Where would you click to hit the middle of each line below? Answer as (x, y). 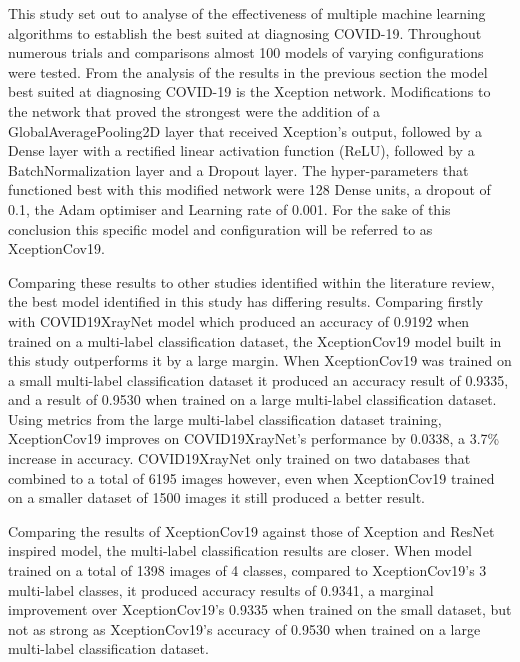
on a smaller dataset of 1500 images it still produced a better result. (217, 497)
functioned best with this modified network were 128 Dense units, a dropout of (249, 189)
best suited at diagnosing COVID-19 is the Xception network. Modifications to (249, 91)
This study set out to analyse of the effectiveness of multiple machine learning (247, 13)
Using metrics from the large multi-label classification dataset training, (225, 418)
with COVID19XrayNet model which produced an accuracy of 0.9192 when (239, 320)
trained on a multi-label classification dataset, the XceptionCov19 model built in (255, 340)
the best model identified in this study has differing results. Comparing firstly (246, 301)
